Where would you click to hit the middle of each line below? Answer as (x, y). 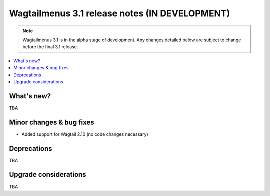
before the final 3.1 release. (50, 47)
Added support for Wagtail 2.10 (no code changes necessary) (85, 134)
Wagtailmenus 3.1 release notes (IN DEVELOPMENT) (120, 13)
